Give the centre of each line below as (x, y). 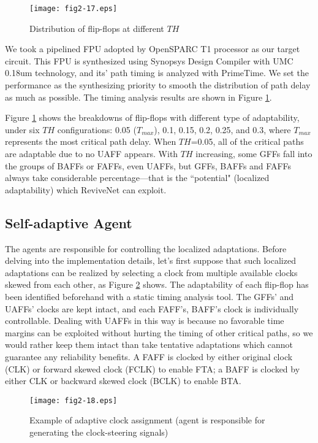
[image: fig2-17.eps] (74, 9)
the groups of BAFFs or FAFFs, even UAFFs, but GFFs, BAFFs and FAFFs (148, 165)
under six (22, 129)
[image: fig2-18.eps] (74, 400)
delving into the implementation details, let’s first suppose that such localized (150, 260)
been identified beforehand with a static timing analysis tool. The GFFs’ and (150, 296)
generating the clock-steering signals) (99, 432)
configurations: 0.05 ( (97, 129)
